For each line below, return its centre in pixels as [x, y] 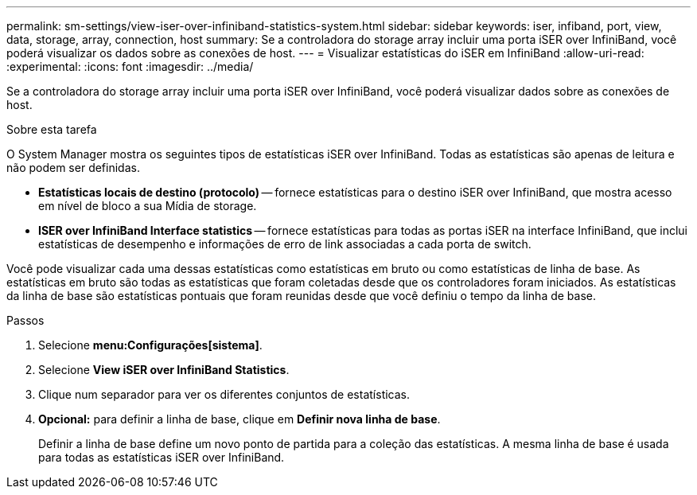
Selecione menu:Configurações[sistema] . [150, 345]
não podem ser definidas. [73, 168]
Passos [25, 320]
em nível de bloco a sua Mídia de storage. [148, 206]
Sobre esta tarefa [52, 129]
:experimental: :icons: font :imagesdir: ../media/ [130, 66]
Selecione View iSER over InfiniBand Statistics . [164, 370]
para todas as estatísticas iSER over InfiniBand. [162, 457]
